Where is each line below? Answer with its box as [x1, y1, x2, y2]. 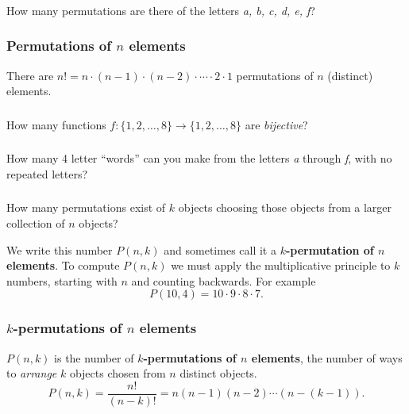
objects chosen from [69, 365, 166, 381]
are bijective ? [245, 116, 308, 132]
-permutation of [285, 241, 374, 258]
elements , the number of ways [251, 349, 403, 366]
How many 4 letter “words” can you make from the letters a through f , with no [6, 150, 392, 167]
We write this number [6, 241, 113, 258]
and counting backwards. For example [131, 272, 316, 289]
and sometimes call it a [164, 241, 276, 258]
